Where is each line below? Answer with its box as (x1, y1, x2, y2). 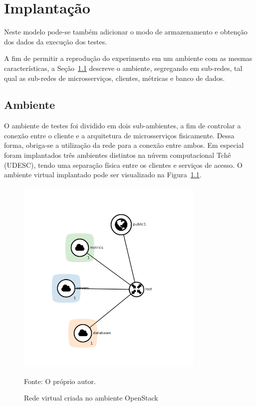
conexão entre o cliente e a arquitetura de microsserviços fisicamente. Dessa (4, 130, 235, 140)
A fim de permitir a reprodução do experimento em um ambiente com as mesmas (4, 53, 253, 63)
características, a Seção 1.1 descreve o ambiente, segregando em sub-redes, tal (4, 62, 243, 73)
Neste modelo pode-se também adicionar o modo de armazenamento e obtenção (4, 26, 248, 37)
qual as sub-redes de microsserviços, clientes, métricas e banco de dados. (4, 72, 225, 83)
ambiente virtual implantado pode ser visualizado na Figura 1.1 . (4, 169, 202, 180)
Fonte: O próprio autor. (24, 376, 96, 386)
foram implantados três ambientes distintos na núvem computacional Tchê (4, 150, 231, 160)
